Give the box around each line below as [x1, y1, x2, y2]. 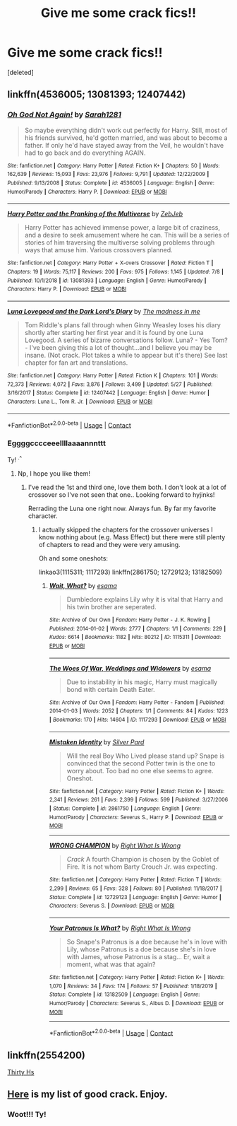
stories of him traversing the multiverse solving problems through [24, 238, 215, 247]
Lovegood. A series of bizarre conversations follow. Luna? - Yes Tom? [24, 336, 228, 344]
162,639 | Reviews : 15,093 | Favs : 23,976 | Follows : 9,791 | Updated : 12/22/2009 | [7, 171, 209, 178]
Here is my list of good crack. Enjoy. [7, 1089, 168, 1101]
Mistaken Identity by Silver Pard [49, 737, 145, 746]
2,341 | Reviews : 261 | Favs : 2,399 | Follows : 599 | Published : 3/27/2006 [49, 797, 229, 804]
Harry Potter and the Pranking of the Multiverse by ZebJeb [7, 210, 183, 218]
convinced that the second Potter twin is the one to [66, 758, 216, 768]
